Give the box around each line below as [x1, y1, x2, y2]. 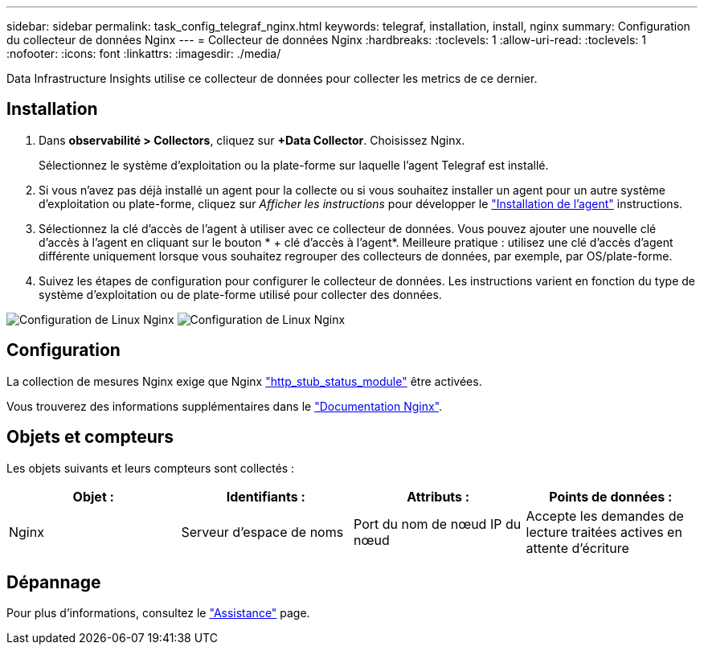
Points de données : [549, 488, 673, 505]
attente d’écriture [526, 539, 629, 556]
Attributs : [407, 488, 470, 505]
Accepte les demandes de [526, 507, 684, 524]
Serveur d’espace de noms [181, 523, 344, 540]
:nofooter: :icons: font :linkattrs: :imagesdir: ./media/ [6, 47, 281, 60]
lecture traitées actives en [526, 523, 682, 540]
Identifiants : [226, 488, 305, 505]
